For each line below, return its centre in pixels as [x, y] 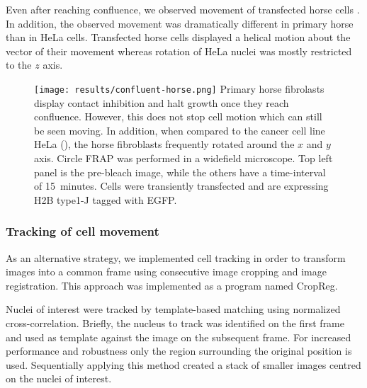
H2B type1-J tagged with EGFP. [106, 199]
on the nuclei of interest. [59, 378]
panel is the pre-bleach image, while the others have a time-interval [180, 172]
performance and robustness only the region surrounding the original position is [179, 351]
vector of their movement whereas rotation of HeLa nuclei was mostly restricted [179, 51]
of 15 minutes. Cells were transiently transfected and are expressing [181, 186]
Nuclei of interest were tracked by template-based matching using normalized [173, 309]
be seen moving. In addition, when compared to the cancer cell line [180, 130]
